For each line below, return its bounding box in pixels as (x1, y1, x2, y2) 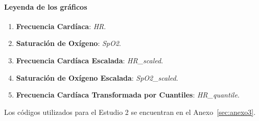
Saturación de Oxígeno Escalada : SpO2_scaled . (16, 72, 178, 83)
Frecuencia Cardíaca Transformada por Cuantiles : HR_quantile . (16, 89, 240, 100)
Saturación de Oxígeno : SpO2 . (16, 38, 121, 49)
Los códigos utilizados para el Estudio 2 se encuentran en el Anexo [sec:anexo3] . (4, 106, 256, 117)
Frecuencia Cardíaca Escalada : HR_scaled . (16, 55, 163, 65)
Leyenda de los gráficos (4, 1, 87, 12)
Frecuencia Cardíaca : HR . (16, 20, 106, 31)
